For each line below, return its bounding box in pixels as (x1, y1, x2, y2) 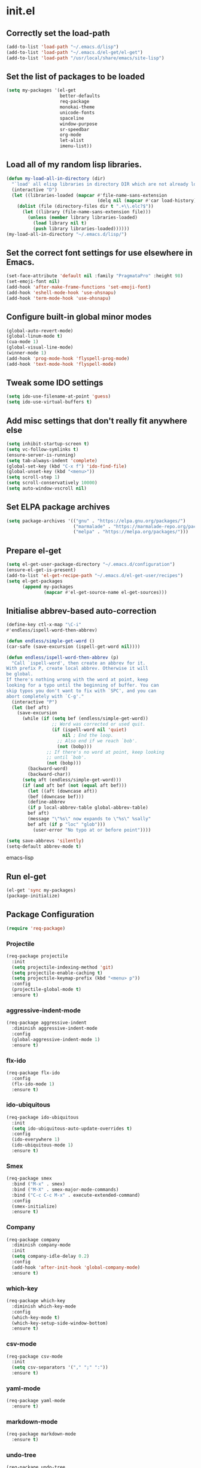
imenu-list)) (59, 143, 93, 149)
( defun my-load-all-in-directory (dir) (6, 175, 106, 181)
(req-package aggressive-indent (6, 1020, 87, 1026)
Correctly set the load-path (6, 28, 110, 38)
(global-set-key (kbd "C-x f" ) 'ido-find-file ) (6, 463, 127, 469)
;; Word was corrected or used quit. (51, 721, 146, 727)
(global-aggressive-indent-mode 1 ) (11, 1036, 100, 1042)
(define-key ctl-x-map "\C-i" (6, 621, 82, 628)
